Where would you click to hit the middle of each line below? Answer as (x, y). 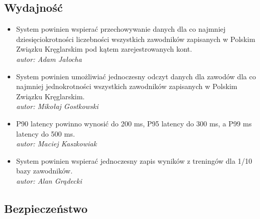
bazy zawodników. (44, 171)
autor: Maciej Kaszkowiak (56, 144)
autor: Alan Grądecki (49, 180)
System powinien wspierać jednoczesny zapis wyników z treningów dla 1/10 (134, 160)
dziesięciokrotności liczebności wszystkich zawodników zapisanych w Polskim (136, 39)
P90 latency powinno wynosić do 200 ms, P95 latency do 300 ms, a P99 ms (134, 123)
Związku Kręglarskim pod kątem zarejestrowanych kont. (104, 49)
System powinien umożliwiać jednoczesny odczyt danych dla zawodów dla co (136, 76)
